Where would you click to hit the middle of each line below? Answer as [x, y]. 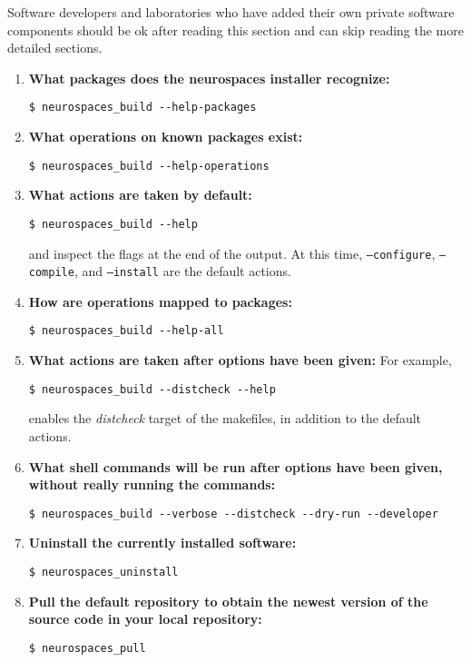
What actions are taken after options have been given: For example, [240, 360]
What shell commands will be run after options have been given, [235, 466]
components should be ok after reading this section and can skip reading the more [235, 30]
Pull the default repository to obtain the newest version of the [228, 601]
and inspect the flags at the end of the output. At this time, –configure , [232, 253]
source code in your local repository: [145, 619]
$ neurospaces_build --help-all [126, 331]
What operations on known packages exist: [166, 137]
